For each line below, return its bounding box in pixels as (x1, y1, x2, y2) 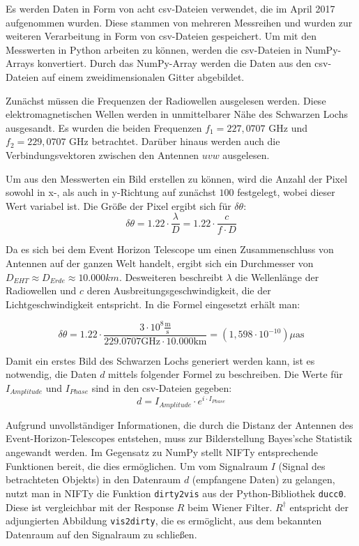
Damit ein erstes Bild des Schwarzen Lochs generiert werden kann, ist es (6, 353, 315, 367)
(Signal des (278, 458, 326, 473)
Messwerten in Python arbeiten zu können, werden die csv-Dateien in (6, 42, 303, 56)
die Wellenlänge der (235, 269, 319, 284)
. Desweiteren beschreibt (119, 269, 223, 284)
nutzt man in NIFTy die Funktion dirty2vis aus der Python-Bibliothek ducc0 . (6, 485, 346, 500)
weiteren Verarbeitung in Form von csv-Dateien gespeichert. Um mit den (6, 29, 316, 43)
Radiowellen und (6, 283, 77, 298)
